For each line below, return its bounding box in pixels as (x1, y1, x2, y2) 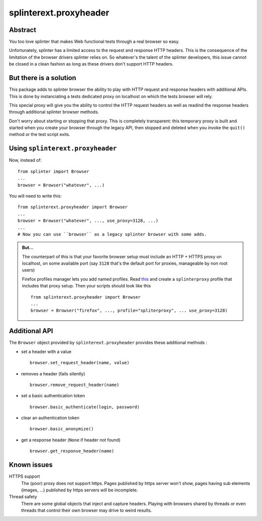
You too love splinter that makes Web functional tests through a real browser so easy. (9, 39, 180, 45)
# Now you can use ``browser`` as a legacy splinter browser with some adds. (17, 231, 207, 237)
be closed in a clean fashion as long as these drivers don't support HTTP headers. (9, 61, 174, 67)
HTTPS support (9, 473, 40, 479)
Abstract (9, 26, 36, 34)
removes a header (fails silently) (21, 370, 85, 376)
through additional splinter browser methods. (9, 109, 99, 115)
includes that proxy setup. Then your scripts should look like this (22, 283, 151, 289)
